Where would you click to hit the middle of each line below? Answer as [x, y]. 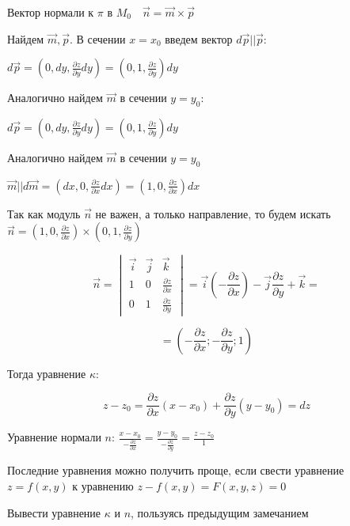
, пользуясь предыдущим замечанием [220, 512]
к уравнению [103, 486]
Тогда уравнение [47, 373]
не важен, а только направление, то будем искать [213, 213]
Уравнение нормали [54, 437]
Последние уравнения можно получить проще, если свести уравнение [176, 470]
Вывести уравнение [54, 512]
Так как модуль [44, 213]
